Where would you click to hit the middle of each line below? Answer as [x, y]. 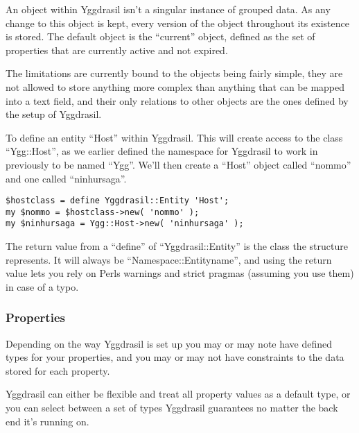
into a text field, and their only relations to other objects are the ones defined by [177, 100]
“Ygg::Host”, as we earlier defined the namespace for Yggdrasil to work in [162, 151]
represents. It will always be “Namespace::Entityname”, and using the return [169, 259]
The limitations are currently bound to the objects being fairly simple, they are [174, 73]
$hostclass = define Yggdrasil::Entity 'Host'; [117, 201]
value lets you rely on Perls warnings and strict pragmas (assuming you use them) [180, 273]
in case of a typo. [42, 286]
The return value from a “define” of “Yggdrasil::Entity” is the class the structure [177, 246]
